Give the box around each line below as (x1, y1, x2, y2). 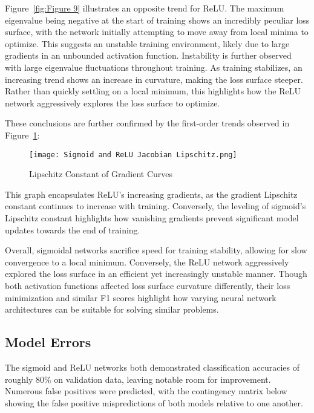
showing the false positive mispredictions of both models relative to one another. (5, 396, 303, 409)
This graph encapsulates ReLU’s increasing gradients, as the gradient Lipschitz (5, 187, 298, 200)
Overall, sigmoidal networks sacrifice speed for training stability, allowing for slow (5, 244, 307, 256)
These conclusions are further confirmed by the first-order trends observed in (5, 117, 290, 129)
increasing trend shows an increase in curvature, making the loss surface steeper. (5, 73, 303, 85)
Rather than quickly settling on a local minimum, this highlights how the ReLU (5, 85, 301, 97)
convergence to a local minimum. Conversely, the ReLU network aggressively (5, 255, 289, 268)
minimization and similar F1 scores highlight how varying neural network (5, 291, 276, 304)
